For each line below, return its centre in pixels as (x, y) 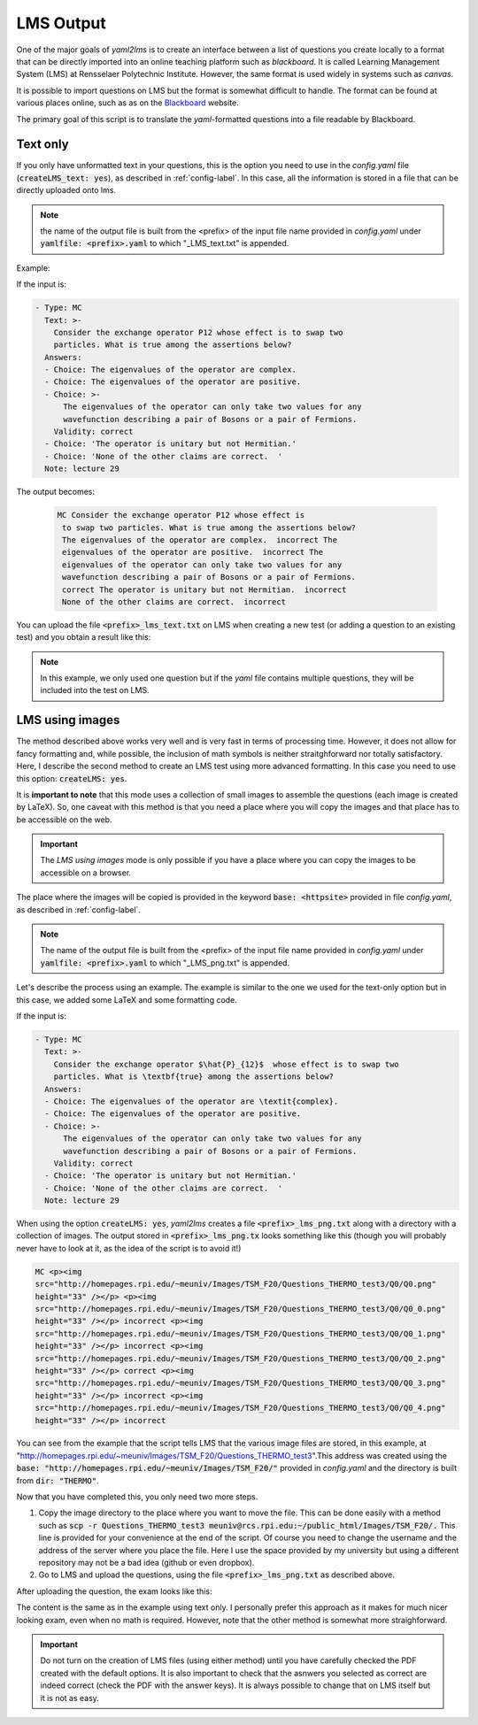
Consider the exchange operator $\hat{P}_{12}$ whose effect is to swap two (227, 1064)
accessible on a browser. (86, 873)
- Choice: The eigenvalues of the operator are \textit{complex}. (192, 1101)
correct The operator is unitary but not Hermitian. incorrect (204, 589)
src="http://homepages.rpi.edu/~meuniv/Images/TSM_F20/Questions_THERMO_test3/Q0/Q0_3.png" (240, 1383)
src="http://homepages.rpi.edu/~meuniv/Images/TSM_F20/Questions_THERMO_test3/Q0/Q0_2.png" (240, 1358)
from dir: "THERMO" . (58, 1480)
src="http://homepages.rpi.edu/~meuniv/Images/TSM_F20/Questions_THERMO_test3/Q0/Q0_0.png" (240, 1309)
